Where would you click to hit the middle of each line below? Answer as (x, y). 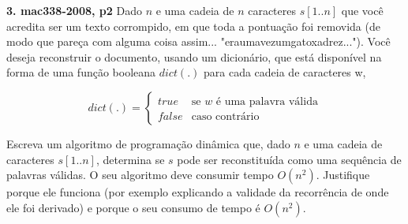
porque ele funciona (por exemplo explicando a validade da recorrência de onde (198, 192)
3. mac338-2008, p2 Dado (74, 10)
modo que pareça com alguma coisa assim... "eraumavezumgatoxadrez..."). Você (198, 41)
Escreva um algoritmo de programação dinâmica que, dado (148, 143)
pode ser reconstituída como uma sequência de (289, 159)
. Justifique (343, 175)
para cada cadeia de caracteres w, (285, 72)
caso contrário (225, 116)
